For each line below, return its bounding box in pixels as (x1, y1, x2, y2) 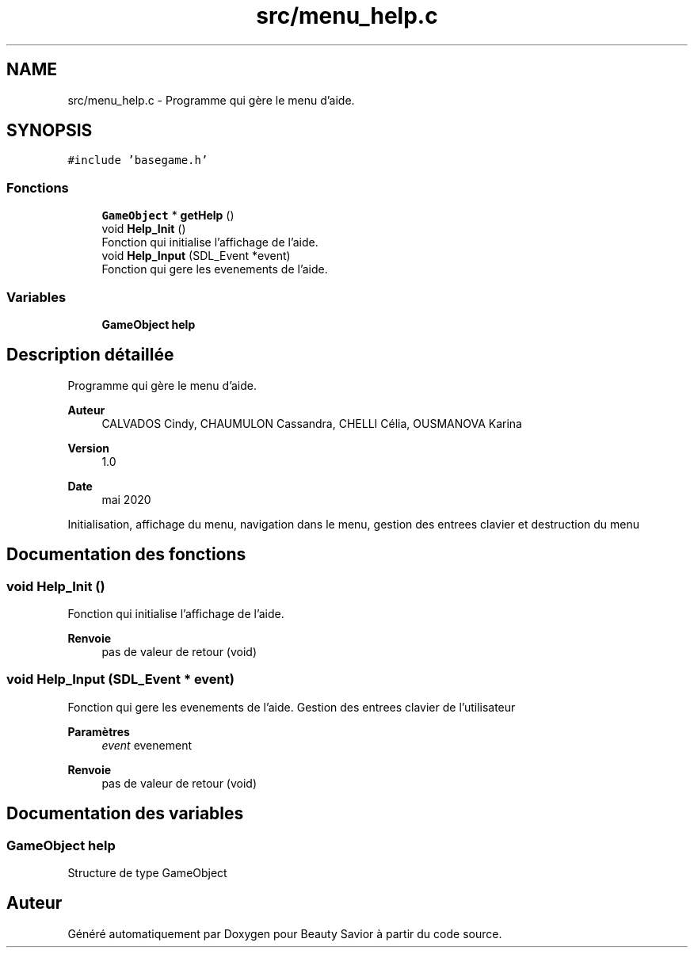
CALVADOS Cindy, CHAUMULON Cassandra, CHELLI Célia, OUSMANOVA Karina (101, 416, 522, 430)
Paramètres (67, 724, 130, 738)
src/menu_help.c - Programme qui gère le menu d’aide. (67, 93, 355, 107)
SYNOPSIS (6, 120, 93, 141)
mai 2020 (101, 492, 151, 506)
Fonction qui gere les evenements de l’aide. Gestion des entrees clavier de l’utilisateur (67, 700, 516, 714)
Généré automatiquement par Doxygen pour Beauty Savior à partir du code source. (67, 926, 502, 941)
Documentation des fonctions (6, 544, 246, 565)
